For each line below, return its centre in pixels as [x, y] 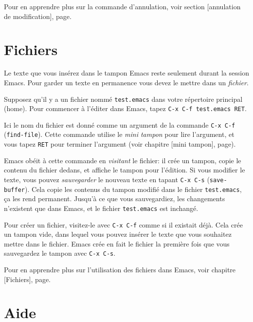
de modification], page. [38, 16]
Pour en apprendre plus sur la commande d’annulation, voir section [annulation [122, 6]
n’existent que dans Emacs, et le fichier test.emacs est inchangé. [101, 208]
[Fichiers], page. [27, 279]
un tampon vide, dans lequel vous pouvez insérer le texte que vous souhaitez [118, 234]
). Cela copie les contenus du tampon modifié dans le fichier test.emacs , [133, 189]
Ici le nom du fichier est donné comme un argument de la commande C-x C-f [120, 124]
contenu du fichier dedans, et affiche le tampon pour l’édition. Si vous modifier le [125, 170]
